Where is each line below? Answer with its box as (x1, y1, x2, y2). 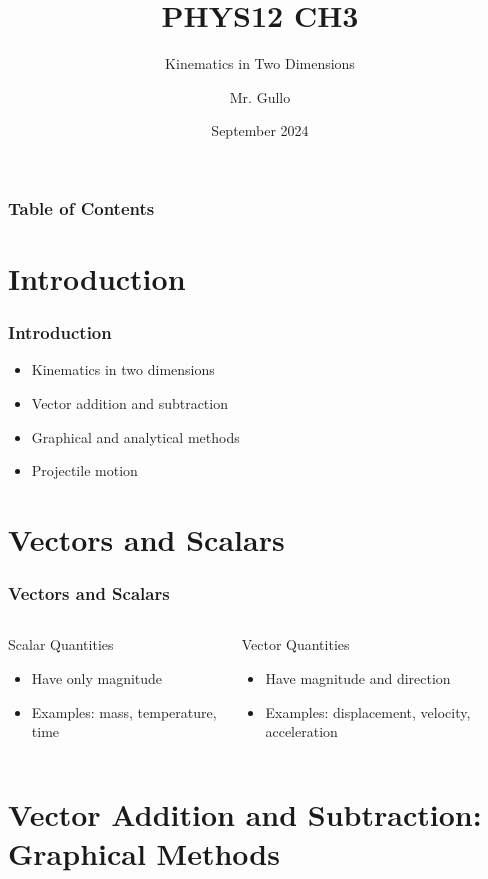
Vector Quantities (241, 634, 350, 655)
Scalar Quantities (8, 634, 114, 655)
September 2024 (211, 120, 309, 141)
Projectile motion (31, 460, 138, 481)
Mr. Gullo (229, 86, 291, 107)
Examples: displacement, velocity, (265, 701, 471, 722)
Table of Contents (8, 195, 155, 220)
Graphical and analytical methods (31, 426, 240, 447)
